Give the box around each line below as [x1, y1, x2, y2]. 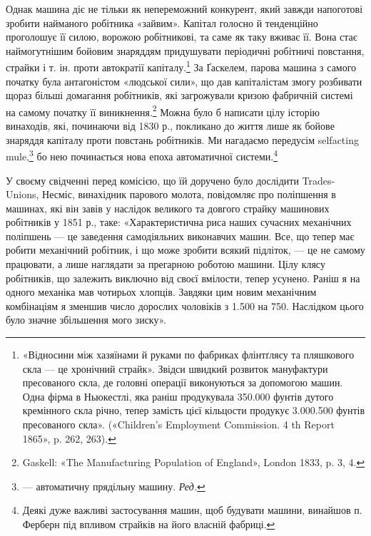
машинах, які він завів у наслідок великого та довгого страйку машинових [6, 200, 330, 215]
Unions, [6, 187, 39, 202]
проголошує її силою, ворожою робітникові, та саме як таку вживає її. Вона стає [6, 29, 357, 44]
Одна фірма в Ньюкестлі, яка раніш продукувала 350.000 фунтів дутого [22, 388, 334, 403]
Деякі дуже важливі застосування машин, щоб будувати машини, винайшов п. [22, 502, 362, 517]
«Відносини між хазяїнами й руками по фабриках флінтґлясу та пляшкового [22, 347, 355, 362]
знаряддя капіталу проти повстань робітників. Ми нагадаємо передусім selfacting [6, 132, 359, 147]
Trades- [302, 172, 335, 187]
